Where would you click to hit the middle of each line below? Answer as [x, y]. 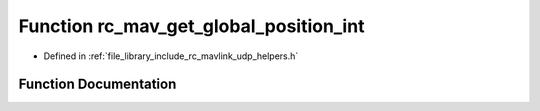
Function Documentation [97, 84]
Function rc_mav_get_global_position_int [191, 26]
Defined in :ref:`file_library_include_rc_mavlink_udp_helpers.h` [171, 56]
